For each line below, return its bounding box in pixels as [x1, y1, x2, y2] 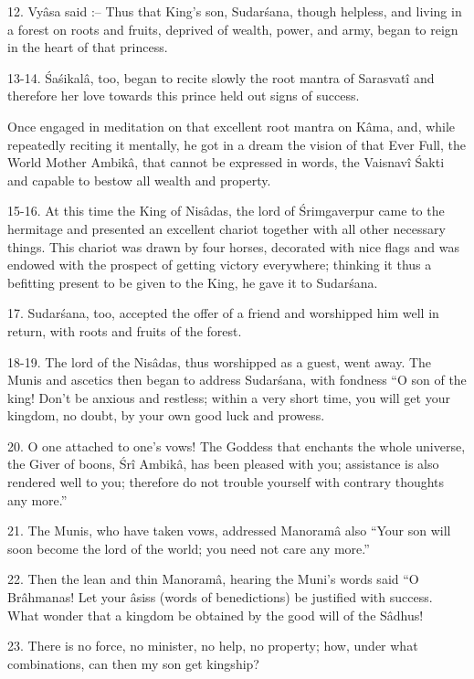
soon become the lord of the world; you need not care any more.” [7, 538, 370, 557]
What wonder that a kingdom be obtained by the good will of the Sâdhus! [7, 605, 424, 624]
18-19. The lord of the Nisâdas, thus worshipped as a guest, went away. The [7, 352, 432, 371]
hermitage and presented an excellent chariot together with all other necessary [7, 218, 446, 238]
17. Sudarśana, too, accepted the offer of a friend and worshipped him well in [7, 303, 439, 323]
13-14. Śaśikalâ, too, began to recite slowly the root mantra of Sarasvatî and [7, 68, 435, 87]
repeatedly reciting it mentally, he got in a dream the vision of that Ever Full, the [7, 134, 466, 154]
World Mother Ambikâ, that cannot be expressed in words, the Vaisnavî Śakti [7, 153, 445, 172]
